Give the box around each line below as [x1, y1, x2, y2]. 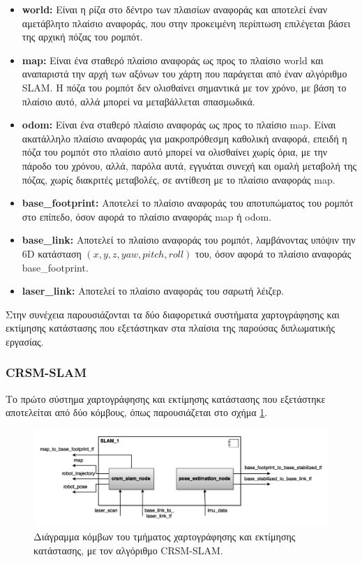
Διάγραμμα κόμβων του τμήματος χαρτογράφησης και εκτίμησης [33, 529, 296, 544]
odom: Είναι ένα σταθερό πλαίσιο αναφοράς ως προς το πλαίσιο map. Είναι [22, 117, 336, 132]
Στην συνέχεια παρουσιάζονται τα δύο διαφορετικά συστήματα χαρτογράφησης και [6, 306, 340, 321]
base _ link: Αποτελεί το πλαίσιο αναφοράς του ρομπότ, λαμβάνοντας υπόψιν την [22, 232, 356, 247]
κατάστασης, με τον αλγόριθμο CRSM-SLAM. [33, 542, 223, 557]
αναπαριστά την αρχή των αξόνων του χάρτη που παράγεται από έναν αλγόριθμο [22, 66, 347, 81]
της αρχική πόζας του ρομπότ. [22, 29, 143, 44]
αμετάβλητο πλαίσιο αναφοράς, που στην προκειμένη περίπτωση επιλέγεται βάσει [22, 15, 351, 30]
